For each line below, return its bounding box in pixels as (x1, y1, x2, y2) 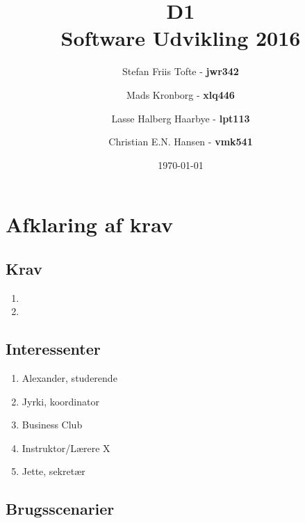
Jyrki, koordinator (22, 394, 99, 408)
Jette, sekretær (22, 464, 85, 478)
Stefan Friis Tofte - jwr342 (122, 64, 239, 79)
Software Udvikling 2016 (60, 24, 301, 52)
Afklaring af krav (6, 210, 173, 239)
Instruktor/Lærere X (22, 440, 110, 455)
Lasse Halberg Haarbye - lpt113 (111, 111, 250, 125)
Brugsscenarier (6, 498, 115, 520)
